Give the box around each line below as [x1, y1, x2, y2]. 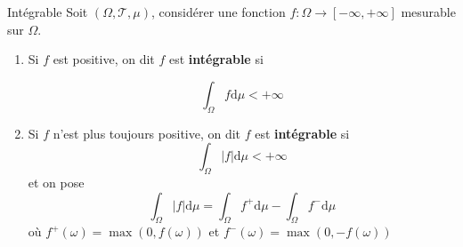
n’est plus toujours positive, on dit [53, 123, 241, 142]
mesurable [401, 3, 456, 20]
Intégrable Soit [7, 3, 88, 20]
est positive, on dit [53, 50, 155, 68]
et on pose [28, 172, 85, 191]
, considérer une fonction [151, 3, 286, 20]
